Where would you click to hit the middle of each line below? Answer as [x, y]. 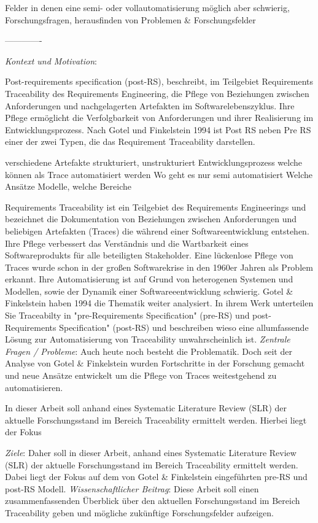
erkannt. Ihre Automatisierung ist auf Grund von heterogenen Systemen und [149, 279]
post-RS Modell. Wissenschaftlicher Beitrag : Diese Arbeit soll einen [132, 488]
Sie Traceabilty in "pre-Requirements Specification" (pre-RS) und [127, 315]
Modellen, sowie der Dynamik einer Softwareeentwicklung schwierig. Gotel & [149, 291]
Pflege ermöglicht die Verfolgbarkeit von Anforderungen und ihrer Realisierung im [159, 118]
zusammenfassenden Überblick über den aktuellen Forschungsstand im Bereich [153, 501]
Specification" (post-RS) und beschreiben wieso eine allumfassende [184, 327]
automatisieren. [34, 387]
